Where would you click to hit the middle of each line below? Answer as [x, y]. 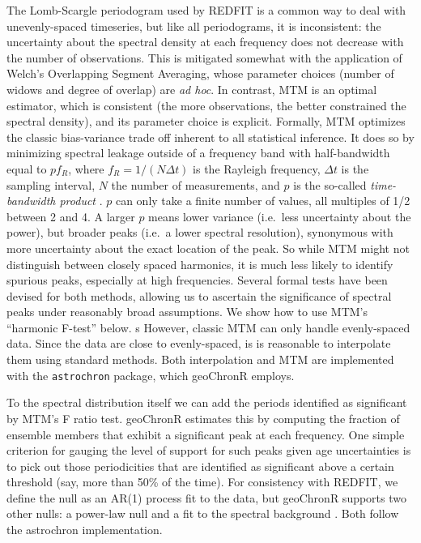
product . [81, 201]
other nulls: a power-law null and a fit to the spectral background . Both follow [203, 513]
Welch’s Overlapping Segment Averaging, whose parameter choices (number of [200, 73]
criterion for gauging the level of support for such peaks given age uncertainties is [209, 450]
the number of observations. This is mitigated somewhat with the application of [204, 57]
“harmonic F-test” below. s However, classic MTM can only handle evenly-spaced [208, 327]
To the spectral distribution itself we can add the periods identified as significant [207, 402]
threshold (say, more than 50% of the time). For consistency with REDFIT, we [202, 482]
